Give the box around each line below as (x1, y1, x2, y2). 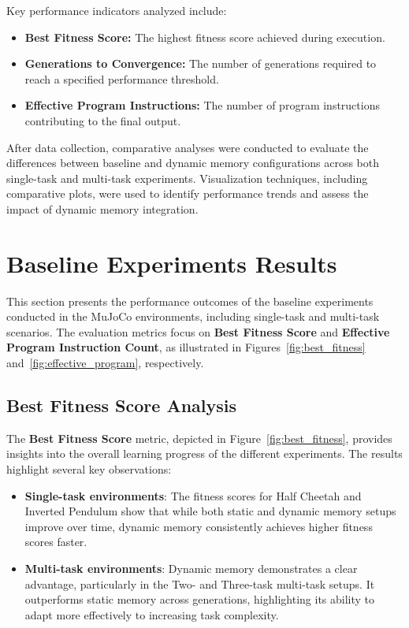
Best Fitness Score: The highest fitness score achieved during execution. (24, 28, 385, 45)
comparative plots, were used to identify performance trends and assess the (6, 185, 369, 202)
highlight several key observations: (6, 461, 172, 478)
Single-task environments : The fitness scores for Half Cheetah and (24, 487, 362, 504)
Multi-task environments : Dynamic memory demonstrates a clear (24, 559, 358, 576)
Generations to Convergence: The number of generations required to (24, 55, 377, 72)
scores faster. (24, 533, 87, 550)
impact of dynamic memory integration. (6, 200, 199, 217)
